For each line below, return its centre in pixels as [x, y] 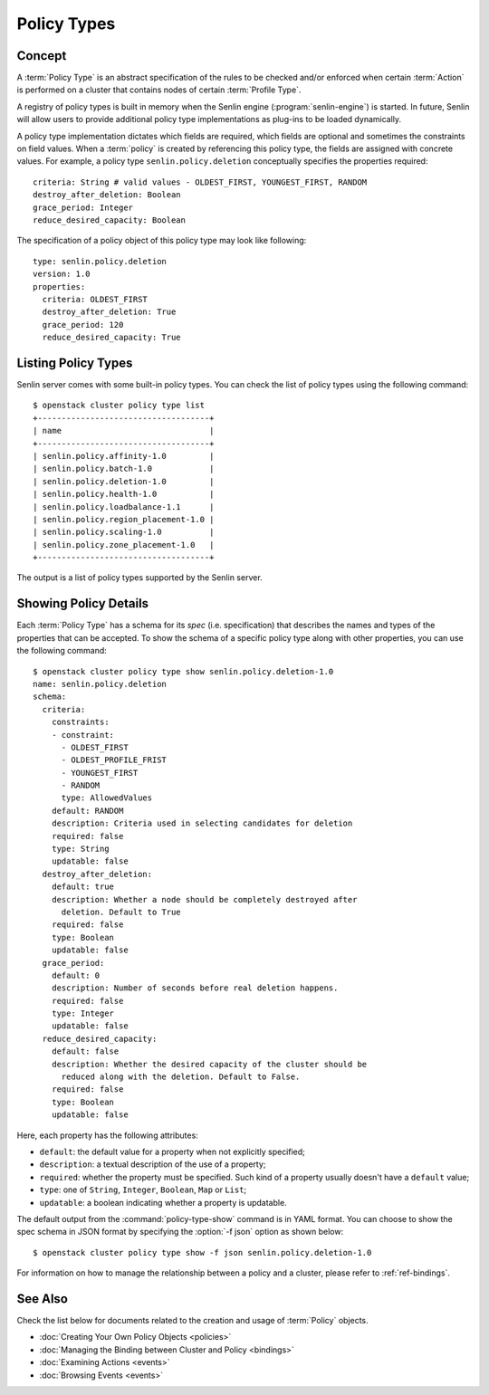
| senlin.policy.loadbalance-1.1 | [124, 506]
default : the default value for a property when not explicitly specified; [172, 1151]
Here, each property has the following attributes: [107, 1135]
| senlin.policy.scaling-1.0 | [124, 532]
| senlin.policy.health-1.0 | [124, 494]
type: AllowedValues [107, 798]
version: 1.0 [62, 274]
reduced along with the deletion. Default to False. [181, 1077]
